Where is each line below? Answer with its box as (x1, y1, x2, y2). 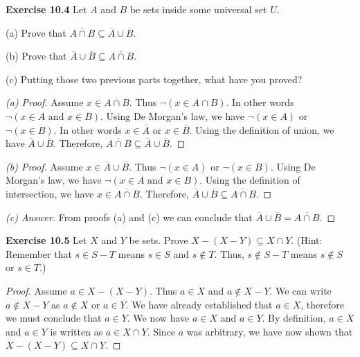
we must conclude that (6, 311, 102, 325)
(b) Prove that (6, 49, 67, 63)
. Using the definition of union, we (189, 122, 334, 137)
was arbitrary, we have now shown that (186, 324, 353, 338)
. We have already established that (125, 297, 273, 311)
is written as (50, 324, 103, 338)
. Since (147, 324, 176, 338)
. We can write (269, 283, 332, 297)
